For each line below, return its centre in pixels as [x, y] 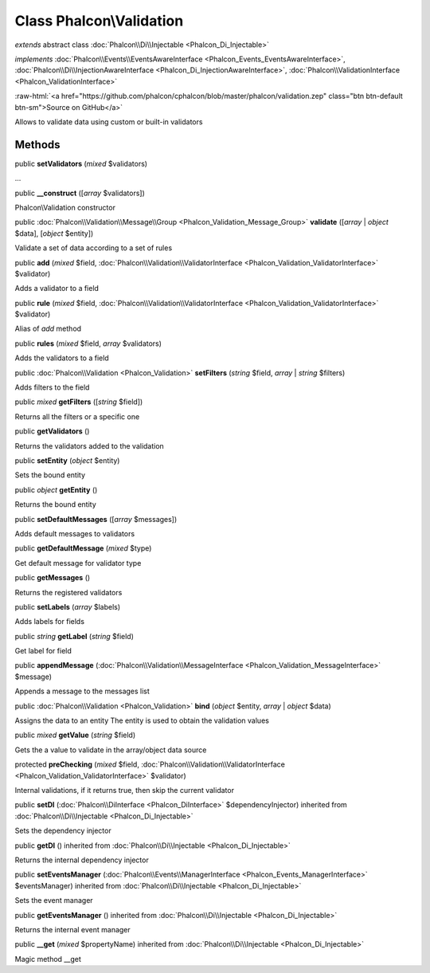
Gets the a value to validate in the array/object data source [111, 750]
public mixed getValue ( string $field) [75, 735]
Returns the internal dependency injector [82, 860]
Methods [37, 145]
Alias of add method [48, 329]
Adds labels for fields [50, 622]
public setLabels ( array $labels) [68, 606]
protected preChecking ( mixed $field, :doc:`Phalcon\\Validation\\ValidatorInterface [150, 764]
